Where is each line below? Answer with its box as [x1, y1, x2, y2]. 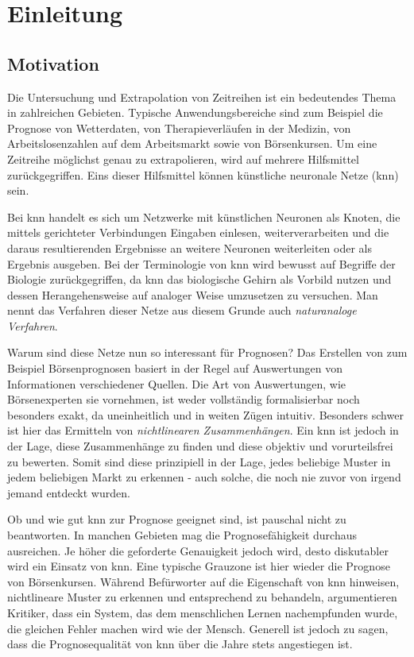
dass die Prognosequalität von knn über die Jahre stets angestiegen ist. [7, 636, 353, 652]
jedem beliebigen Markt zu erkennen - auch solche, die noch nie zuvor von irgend [7, 469, 401, 485]
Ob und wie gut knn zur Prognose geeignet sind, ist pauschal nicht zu [7, 511, 346, 528]
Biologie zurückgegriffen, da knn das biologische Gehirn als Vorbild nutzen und [7, 271, 392, 288]
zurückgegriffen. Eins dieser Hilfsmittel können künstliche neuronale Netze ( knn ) [7, 166, 399, 183]
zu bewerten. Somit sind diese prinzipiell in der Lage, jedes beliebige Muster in [7, 453, 391, 470]
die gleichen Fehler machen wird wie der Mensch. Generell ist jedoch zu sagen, [7, 620, 389, 636]
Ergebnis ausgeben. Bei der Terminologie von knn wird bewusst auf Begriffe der [7, 255, 396, 272]
